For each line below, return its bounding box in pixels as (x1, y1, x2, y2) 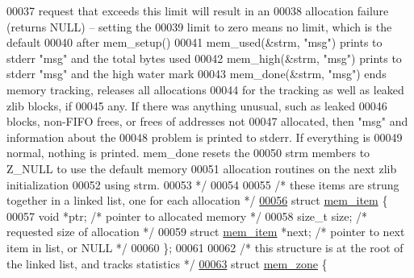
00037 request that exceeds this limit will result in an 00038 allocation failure (6, 2, 389, 19)
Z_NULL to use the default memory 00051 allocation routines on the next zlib (6, 160, 397, 176)
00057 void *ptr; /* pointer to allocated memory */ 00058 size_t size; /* (6, 207, 368, 224)
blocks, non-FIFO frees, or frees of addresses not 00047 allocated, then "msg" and (6, 113, 408, 130)
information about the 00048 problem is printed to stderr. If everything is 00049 (6, 128, 403, 145)
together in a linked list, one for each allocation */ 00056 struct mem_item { (6, 192, 388, 209)
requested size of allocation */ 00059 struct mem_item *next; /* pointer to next (6, 223, 405, 240)
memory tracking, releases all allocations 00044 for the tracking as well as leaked (6, 81, 404, 98)
